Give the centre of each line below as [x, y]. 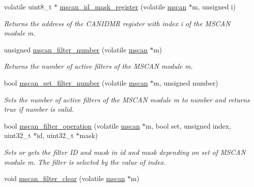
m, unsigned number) [186, 82]
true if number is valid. [39, 109]
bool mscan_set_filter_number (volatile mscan [76, 82]
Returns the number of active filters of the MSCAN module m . [99, 66]
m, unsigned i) [214, 6]
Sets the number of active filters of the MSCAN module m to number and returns [127, 99]
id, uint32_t [55, 135]
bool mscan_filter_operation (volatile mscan [72, 125]
